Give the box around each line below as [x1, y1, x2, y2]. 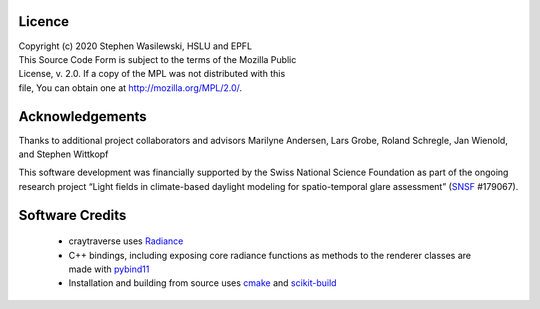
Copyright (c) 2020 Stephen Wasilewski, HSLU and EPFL [18, 40, 253, 52]
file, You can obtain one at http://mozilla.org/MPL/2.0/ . [18, 81, 243, 94]
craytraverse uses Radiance [68, 235, 184, 247]
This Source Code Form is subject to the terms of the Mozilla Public [18, 53, 297, 65]
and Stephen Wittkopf [18, 148, 109, 160]
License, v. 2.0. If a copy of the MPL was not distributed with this [18, 68, 286, 80]
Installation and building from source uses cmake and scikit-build [68, 277, 337, 289]
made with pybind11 [68, 263, 150, 275]
